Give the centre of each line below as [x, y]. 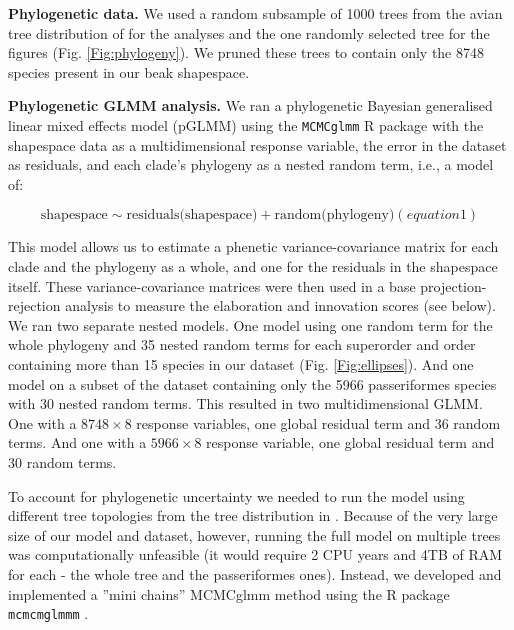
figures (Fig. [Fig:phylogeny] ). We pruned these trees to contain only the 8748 [246, 52]
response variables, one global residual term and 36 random [318, 422]
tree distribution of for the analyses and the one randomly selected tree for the [249, 32]
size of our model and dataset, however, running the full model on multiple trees [254, 534]
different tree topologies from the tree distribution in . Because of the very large [253, 515]
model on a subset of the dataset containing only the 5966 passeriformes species [252, 383]
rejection [34, 305]
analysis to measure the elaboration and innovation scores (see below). [280, 305]
